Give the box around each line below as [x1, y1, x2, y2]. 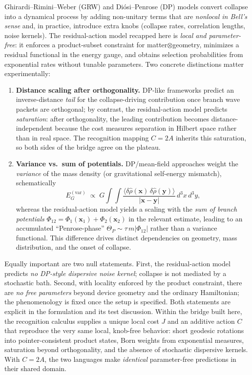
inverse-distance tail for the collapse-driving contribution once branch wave [16, 94, 240, 104]
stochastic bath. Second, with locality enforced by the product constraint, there [4, 277, 242, 288]
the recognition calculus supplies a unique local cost [4, 316, 159, 326]
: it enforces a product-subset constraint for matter [15, 39, 168, 50]
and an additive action [168, 316, 235, 326]
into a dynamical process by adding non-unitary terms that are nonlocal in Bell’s [4, 11, 247, 21]
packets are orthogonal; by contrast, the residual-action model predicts [16, 103, 228, 114]
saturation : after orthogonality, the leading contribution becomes [16, 113, 210, 123]
